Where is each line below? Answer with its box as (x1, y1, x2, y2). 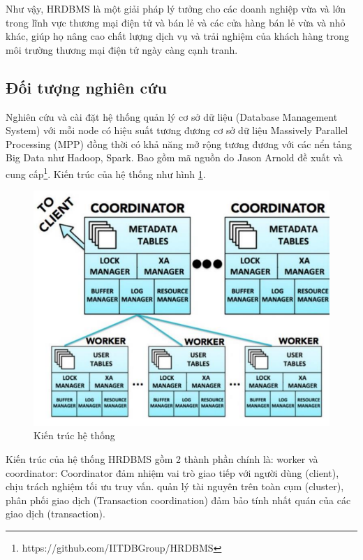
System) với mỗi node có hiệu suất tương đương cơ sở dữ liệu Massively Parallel (6, 123, 348, 138)
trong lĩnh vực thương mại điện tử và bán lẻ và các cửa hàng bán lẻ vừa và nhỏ (6, 15, 346, 29)
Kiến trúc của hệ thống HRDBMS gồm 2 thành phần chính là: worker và (6, 451, 318, 466)
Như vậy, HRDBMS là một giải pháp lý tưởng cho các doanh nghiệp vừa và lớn (6, 1, 346, 15)
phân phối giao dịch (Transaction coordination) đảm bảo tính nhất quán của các (6, 492, 351, 507)
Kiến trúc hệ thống (34, 428, 115, 443)
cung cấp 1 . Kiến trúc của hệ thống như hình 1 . (6, 164, 206, 181)
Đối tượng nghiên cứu (6, 76, 167, 98)
